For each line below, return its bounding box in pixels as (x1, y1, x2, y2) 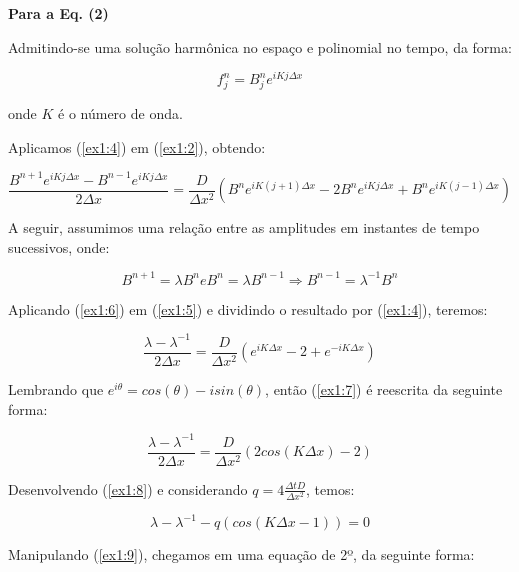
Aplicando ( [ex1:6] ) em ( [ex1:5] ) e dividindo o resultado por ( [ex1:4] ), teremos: (8, 298, 488, 319)
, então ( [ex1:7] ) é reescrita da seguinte (265, 379, 503, 399)
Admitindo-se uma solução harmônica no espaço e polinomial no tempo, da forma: (8, 36, 512, 57)
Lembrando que (8, 379, 104, 399)
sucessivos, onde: (8, 236, 110, 257)
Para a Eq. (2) (8, 3, 109, 23)
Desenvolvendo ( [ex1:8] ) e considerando (8, 478, 248, 499)
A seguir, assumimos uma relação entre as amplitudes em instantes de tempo (8, 217, 480, 238)
